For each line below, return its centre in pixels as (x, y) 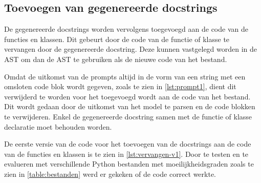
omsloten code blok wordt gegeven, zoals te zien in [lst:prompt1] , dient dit (120, 86)
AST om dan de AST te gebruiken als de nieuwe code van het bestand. (116, 59)
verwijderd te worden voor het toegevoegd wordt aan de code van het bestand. (127, 96)
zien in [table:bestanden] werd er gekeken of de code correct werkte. (110, 174)
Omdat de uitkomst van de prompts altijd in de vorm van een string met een (125, 76)
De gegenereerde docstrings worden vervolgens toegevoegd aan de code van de (126, 29)
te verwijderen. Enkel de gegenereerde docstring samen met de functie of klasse (128, 116)
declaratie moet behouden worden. (58, 126)
